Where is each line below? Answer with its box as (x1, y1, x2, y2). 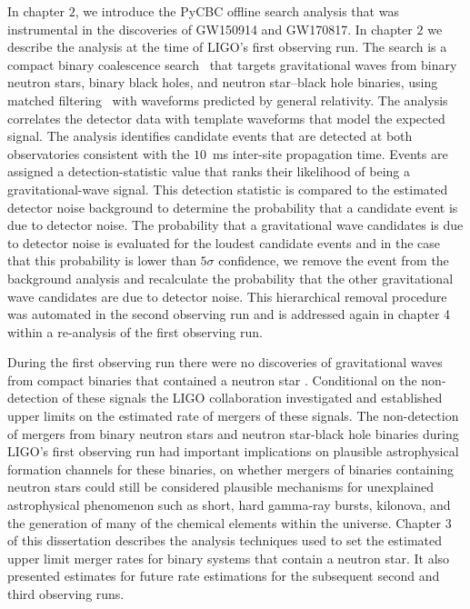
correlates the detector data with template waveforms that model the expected (7, 108, 445, 127)
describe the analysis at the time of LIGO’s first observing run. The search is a (7, 37, 447, 56)
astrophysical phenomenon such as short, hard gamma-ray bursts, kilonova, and (7, 495, 451, 514)
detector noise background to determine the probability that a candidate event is (7, 197, 458, 216)
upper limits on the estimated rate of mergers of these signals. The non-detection (7, 406, 459, 425)
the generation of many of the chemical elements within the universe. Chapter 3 (7, 513, 452, 532)
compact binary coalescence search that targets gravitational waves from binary (7, 55, 457, 74)
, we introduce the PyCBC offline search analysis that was (75, 2, 399, 20)
